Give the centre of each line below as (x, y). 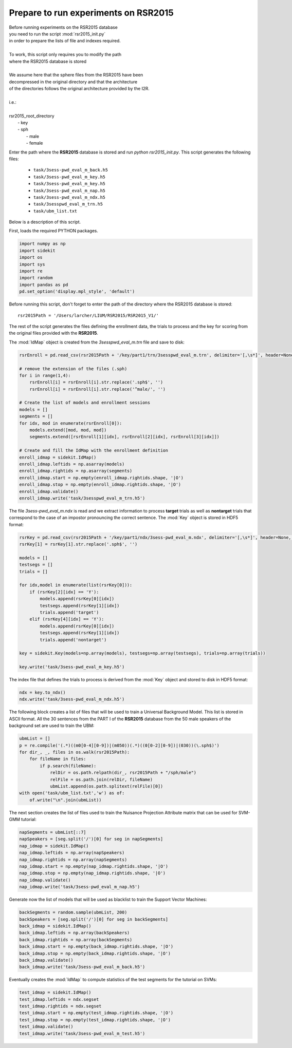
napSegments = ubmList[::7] (53, 832)
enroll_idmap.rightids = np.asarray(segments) (76, 471)
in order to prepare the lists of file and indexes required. (65, 41)
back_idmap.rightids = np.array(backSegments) (76, 940)
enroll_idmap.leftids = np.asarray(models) (72, 464)
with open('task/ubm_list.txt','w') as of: (72, 793)
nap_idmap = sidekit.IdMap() (54, 846)
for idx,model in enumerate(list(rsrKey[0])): (76, 585)
